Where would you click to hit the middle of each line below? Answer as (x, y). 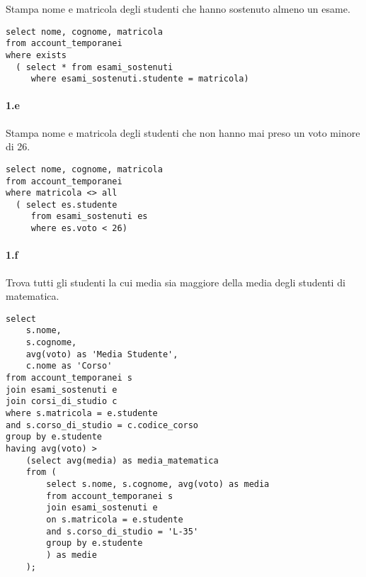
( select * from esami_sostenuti (95, 67)
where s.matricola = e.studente (82, 414)
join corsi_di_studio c (62, 402)
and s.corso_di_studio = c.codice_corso (102, 425)
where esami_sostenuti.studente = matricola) (140, 79)
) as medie (72, 555)
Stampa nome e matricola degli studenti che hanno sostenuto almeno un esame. (178, 9)
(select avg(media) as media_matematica (122, 460)
